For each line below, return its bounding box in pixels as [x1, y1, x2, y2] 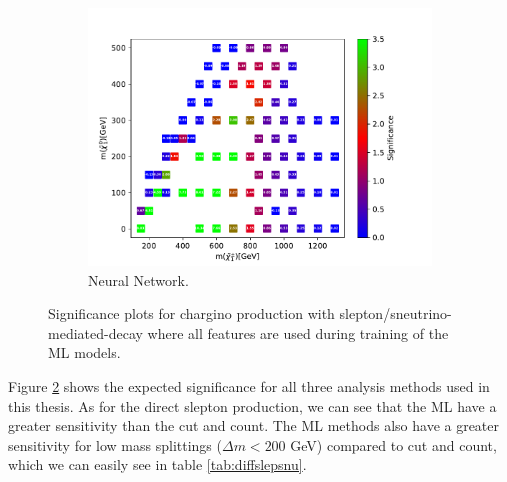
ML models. [48, 342, 121, 363]
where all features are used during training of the [147, 322, 449, 343]
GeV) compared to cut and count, [290, 434, 497, 455]
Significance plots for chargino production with [48, 303, 335, 324]
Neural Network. [88, 269, 189, 290]
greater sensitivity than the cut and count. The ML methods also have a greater [8, 415, 500, 436]
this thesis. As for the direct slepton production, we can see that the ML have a [8, 395, 497, 416]
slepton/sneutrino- [339, 303, 452, 324]
